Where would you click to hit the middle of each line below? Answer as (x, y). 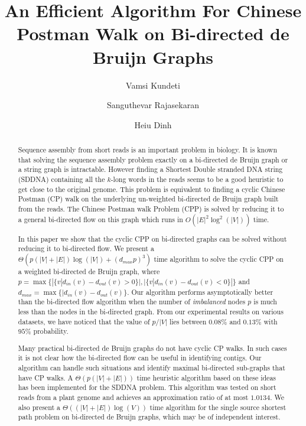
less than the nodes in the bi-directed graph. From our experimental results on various (151, 311)
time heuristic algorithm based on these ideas (206, 377)
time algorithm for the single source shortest (218, 407)
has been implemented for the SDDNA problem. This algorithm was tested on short (147, 387)
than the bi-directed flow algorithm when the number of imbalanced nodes (132, 302)
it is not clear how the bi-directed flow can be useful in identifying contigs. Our (140, 358)
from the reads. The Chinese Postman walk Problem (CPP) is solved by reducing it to (151, 209)
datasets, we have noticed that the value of (84, 321)
